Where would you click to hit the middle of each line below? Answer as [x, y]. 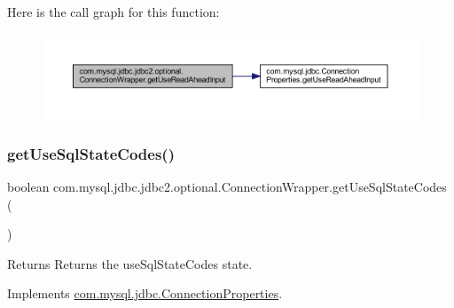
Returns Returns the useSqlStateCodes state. [130, 263]
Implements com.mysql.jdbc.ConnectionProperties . [145, 293]
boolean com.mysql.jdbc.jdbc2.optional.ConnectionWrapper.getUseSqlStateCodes [227, 186]
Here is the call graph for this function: [113, 12]
